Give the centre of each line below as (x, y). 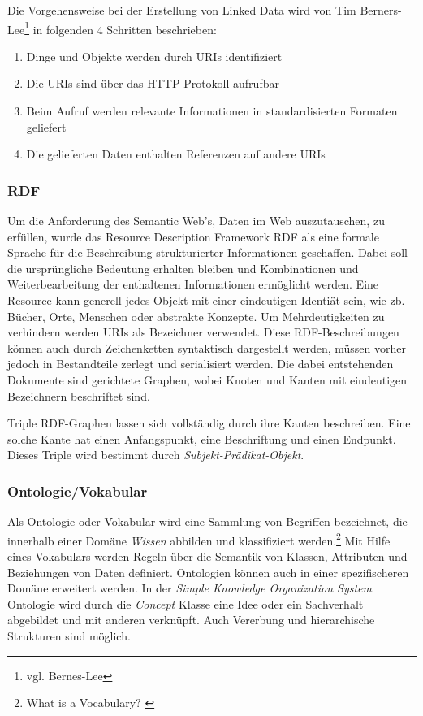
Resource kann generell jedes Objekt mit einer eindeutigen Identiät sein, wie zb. (206, 300)
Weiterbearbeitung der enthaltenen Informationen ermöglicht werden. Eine (193, 284)
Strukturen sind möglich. (69, 635)
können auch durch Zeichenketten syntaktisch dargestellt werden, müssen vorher (207, 347)
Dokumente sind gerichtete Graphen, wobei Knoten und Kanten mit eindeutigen (207, 379)
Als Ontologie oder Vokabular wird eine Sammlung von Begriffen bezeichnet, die (207, 521)
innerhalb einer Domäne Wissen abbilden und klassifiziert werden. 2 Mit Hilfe (199, 539)
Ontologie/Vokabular (78, 490)
